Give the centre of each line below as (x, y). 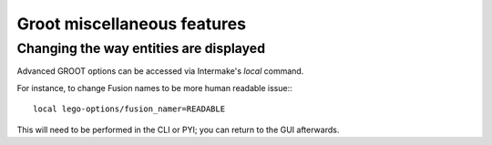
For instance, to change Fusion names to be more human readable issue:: (154, 88)
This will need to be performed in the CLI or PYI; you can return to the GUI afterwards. (178, 129)
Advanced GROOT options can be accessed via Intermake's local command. (160, 71)
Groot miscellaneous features (131, 24)
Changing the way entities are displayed (141, 48)
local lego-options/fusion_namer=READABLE (129, 109)
